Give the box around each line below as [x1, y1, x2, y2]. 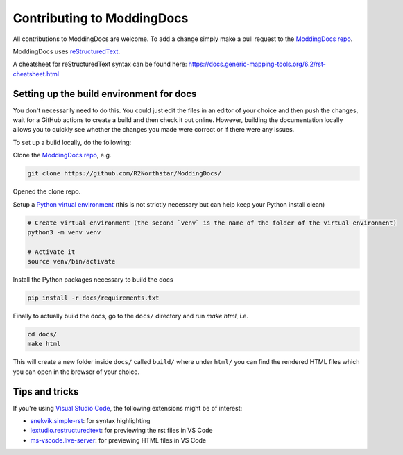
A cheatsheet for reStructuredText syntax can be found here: [12, 60, 187, 69]
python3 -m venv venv [27, 228, 101, 236]
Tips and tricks [12, 386, 79, 397]
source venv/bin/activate [27, 257, 116, 266]
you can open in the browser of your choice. [12, 368, 140, 376]
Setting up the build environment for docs [12, 87, 197, 100]
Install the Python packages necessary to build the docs [12, 275, 173, 284]
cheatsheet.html [12, 69, 59, 78]
